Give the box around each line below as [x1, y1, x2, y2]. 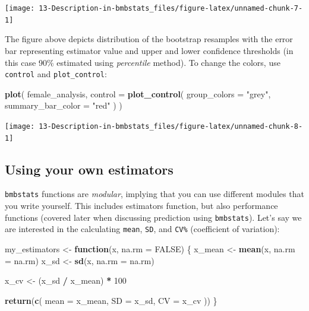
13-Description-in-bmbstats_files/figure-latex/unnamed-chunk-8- [39, 122, 303, 131]
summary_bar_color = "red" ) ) [5, 99, 122, 112]
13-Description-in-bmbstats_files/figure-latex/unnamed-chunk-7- [39, 4, 303, 12]
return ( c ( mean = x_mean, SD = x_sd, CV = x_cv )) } [5, 294, 217, 306]
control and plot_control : [5, 68, 107, 80]
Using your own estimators [5, 160, 174, 178]
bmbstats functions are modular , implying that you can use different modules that [5, 188, 304, 200]
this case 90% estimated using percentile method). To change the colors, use [5, 56, 280, 68]
